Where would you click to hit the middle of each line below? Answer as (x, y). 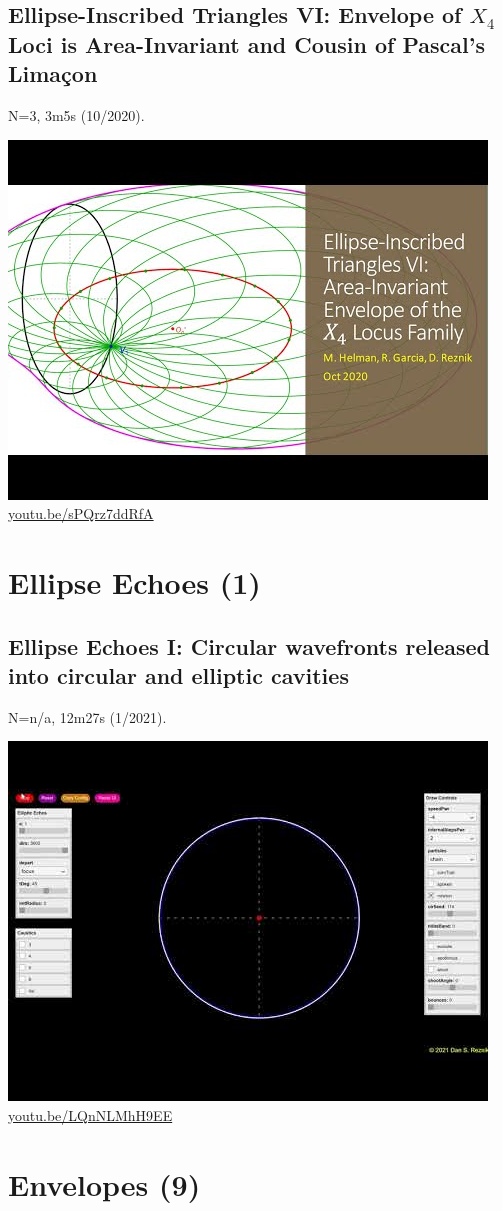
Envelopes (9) (104, 1183)
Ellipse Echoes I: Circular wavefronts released (249, 645)
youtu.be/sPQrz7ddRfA (81, 513)
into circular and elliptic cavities (178, 674)
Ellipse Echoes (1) (134, 581)
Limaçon (53, 73)
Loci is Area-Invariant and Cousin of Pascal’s (246, 43)
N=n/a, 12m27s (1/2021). (87, 716)
